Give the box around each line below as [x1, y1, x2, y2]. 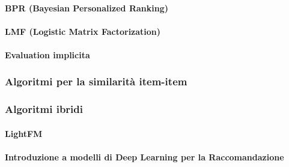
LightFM [5, 127, 43, 139]
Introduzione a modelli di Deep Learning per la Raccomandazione [5, 151, 284, 163]
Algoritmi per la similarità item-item [5, 74, 187, 89]
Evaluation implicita [5, 48, 90, 61]
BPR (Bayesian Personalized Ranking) [5, 1, 168, 14]
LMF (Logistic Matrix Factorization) [5, 25, 161, 37]
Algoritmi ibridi [5, 102, 84, 117]
